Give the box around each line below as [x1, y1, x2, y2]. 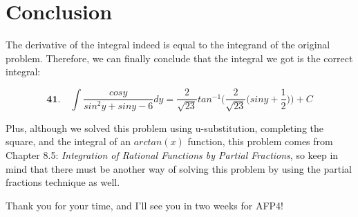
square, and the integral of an [6, 134, 131, 149]
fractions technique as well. [6, 175, 120, 189]
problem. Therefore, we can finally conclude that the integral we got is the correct [6, 50, 353, 65]
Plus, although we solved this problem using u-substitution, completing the [6, 120, 324, 135]
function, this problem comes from [187, 134, 333, 149]
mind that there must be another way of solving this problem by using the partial [6, 161, 352, 176]
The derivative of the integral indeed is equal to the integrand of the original [6, 37, 330, 52]
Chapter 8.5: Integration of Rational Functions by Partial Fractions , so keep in [6, 148, 339, 162]
